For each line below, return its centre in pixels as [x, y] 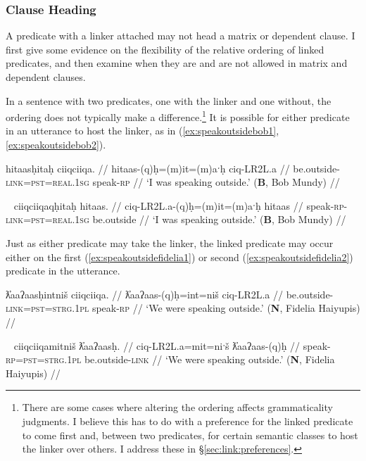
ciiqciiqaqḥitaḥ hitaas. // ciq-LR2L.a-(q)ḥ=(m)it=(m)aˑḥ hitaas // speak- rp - [181, 205]
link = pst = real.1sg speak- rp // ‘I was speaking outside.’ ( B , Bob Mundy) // [173, 182]
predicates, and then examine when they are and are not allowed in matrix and [177, 63]
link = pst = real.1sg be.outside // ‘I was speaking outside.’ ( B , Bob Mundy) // [176, 219]
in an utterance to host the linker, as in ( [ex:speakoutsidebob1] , [143, 131]
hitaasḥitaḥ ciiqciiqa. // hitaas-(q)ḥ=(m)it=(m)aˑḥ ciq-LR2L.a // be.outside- [173, 168]
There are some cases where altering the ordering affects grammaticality [177, 407]
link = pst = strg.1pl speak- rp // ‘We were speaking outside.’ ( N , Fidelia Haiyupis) [183, 308]
